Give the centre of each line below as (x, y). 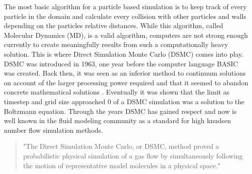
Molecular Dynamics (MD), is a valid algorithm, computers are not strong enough (126, 35)
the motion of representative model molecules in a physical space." (122, 165)
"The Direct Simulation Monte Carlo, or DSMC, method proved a (121, 146)
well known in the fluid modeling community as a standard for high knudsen (118, 120)
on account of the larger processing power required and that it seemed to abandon (126, 82)
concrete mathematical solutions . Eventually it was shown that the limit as (117, 92)
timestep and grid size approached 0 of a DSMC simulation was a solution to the (124, 101)
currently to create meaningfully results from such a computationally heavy (116, 44)
